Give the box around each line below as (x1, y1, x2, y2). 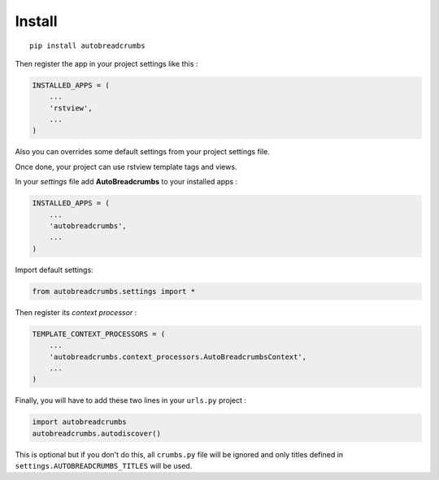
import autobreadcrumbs (32, 417, 128, 426)
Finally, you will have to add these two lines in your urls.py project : (15, 396, 247, 405)
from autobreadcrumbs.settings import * (32, 287, 195, 296)
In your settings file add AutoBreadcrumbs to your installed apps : (15, 177, 238, 187)
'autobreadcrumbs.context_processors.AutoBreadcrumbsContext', (49, 352, 307, 361)
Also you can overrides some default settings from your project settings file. (15, 147, 270, 157)
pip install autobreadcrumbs (29, 41, 146, 50)
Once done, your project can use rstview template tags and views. (15, 162, 237, 171)
